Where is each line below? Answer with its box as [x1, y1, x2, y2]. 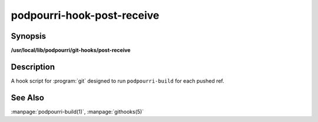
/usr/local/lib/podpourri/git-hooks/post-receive [11, 47, 131, 54]
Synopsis [11, 31, 47, 41]
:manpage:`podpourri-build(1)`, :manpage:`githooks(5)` [11, 108, 144, 115]
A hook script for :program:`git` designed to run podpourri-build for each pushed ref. [11, 77, 225, 84]
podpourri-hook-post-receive [11, 9, 160, 22]
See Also [11, 93, 44, 103]
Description [11, 62, 55, 72]
